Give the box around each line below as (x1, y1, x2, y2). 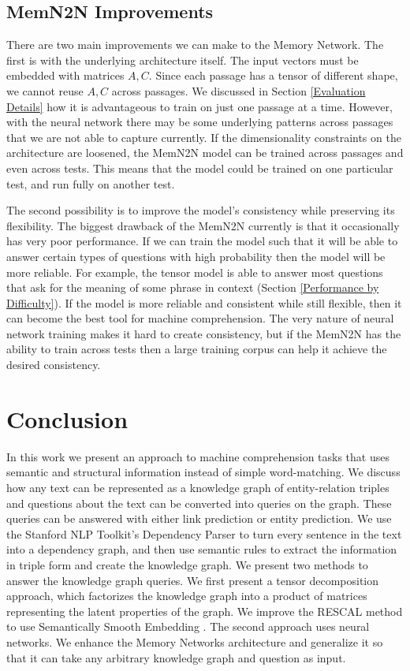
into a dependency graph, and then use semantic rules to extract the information (6, 541, 397, 557)
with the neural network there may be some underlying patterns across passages (6, 114, 393, 130)
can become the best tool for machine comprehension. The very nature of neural (6, 310, 394, 326)
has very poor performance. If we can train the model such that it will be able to (6, 233, 398, 249)
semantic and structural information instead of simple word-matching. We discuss (6, 464, 401, 480)
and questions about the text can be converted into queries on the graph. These (6, 494, 392, 511)
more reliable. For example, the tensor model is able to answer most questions (6, 263, 383, 280)
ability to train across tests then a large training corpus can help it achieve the (6, 341, 387, 357)
